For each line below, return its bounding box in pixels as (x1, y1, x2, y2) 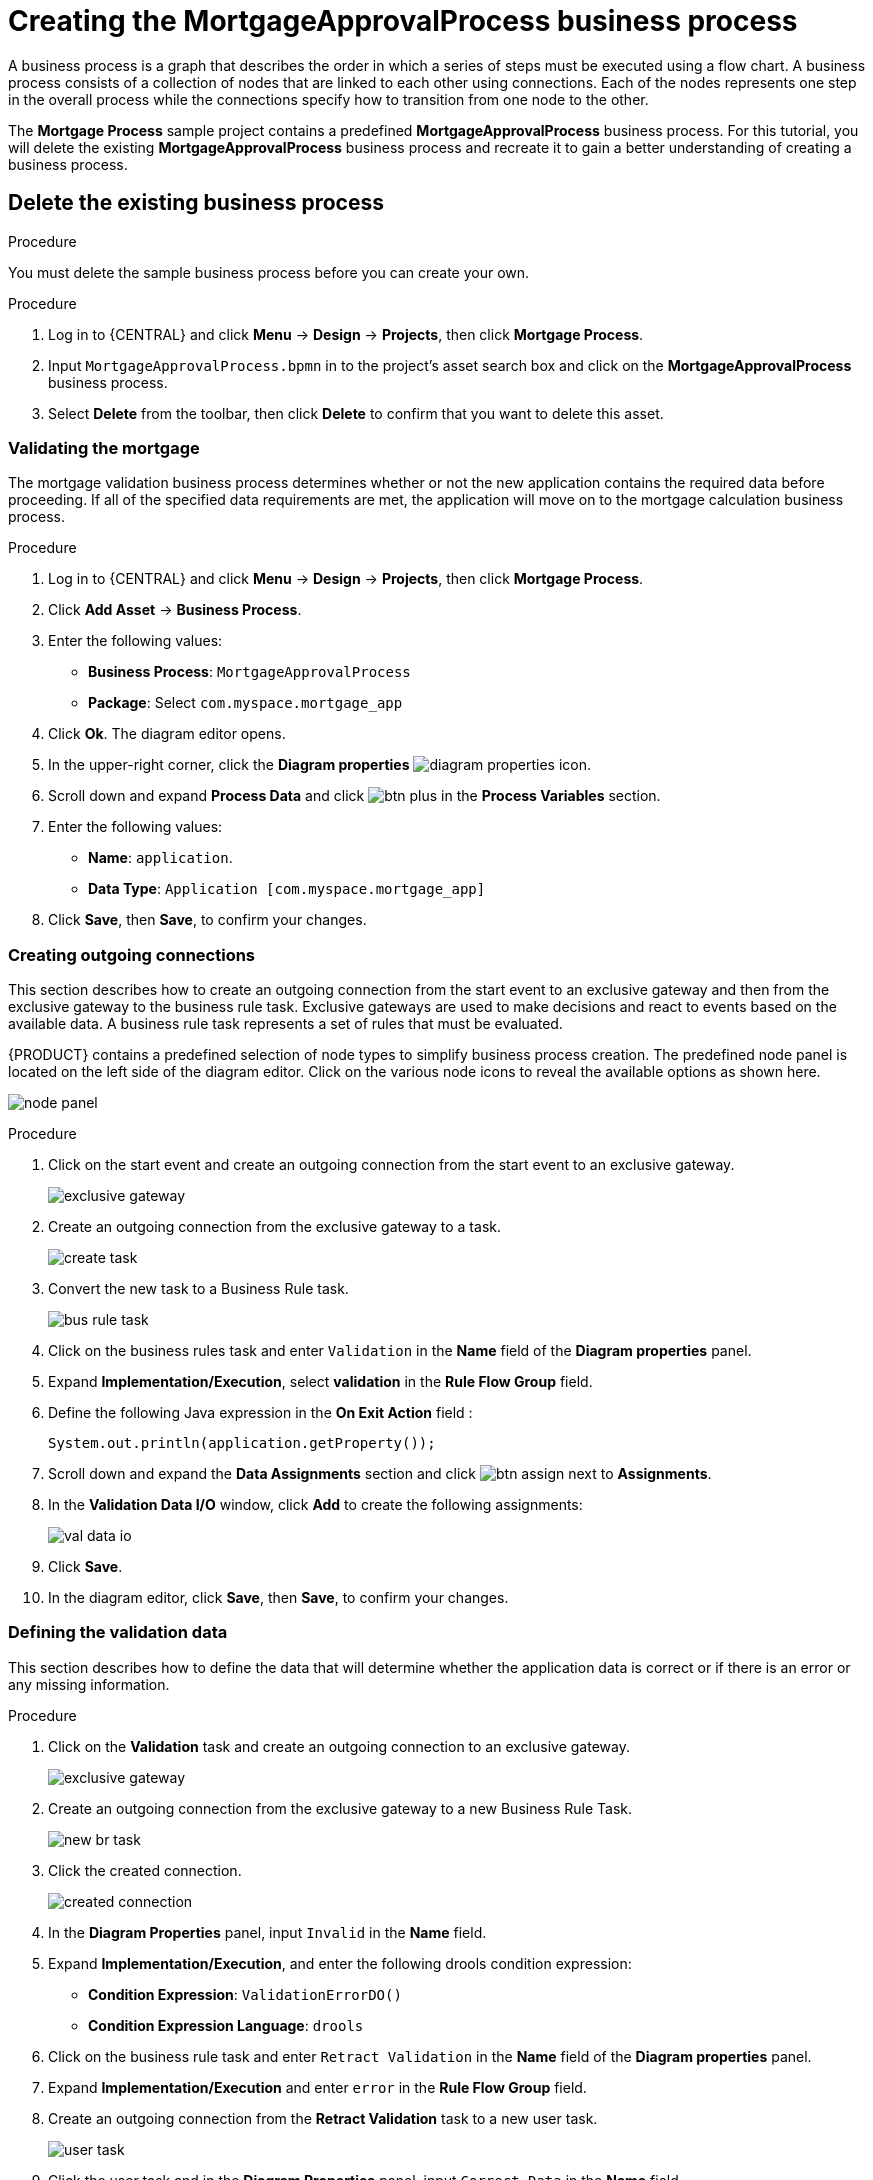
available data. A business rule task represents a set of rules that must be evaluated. (8, 1015, 563, 1033)
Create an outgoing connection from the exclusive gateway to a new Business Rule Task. (48, 1799, 633, 1817)
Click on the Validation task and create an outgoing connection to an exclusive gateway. (48, 1737, 630, 1755)
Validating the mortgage (8, 437, 200, 458)
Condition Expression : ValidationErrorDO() (88, 1985, 402, 2003)
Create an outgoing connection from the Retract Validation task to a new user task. (48, 2109, 598, 2127)
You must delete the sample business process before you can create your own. (8, 263, 530, 281)
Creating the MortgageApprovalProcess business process (8, 4, 798, 38)
